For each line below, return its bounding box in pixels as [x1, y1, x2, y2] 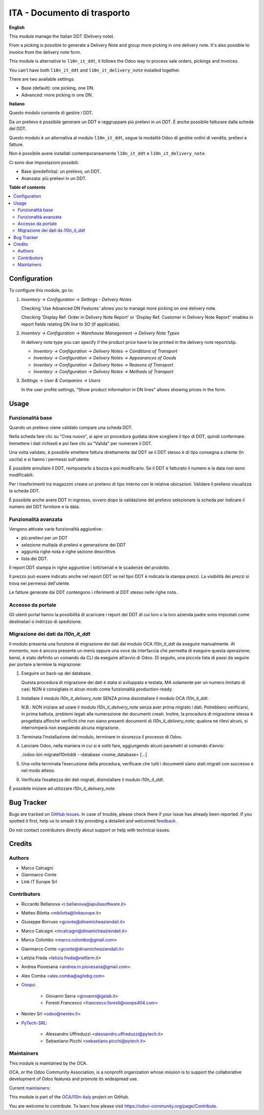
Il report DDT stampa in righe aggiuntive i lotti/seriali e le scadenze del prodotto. [9, 565, 171, 571]
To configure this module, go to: [9, 288, 73, 293]
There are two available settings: [9, 76, 75, 82]
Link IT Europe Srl [21, 878, 57, 885]
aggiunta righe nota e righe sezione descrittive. [21, 549, 117, 555]
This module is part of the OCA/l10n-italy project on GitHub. [9, 1094, 130, 1100]
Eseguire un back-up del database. [21, 670, 92, 676]
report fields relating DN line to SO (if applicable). [21, 321, 121, 327]
